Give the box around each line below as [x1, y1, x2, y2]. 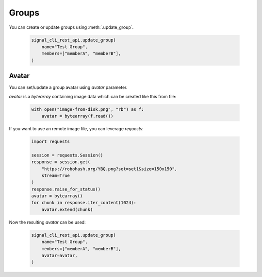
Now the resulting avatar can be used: [9, 219, 86, 225]
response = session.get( [31, 159, 91, 165]
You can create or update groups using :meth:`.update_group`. [9, 24, 134, 30]
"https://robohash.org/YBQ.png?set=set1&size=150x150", [41, 166, 178, 172]
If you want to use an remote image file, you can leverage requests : [9, 125, 144, 131]
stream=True [41, 173, 70, 178]
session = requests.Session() [31, 152, 103, 158]
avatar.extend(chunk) [41, 207, 93, 212]
